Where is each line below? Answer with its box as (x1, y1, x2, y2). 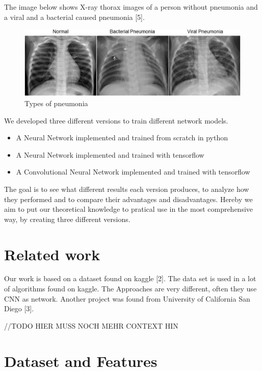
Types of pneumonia (24, 98, 88, 109)
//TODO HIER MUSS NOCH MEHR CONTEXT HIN (4, 320, 178, 331)
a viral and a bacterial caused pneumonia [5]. (4, 11, 145, 22)
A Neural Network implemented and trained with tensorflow (16, 149, 204, 160)
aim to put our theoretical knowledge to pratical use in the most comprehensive (4, 204, 253, 214)
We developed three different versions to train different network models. (4, 115, 228, 126)
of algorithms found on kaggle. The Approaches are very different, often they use (4, 283, 257, 294)
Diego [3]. (4, 303, 34, 314)
